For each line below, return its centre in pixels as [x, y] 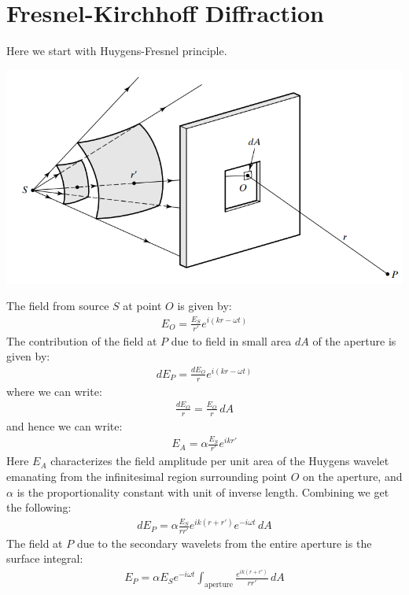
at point [142, 306]
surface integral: [45, 558]
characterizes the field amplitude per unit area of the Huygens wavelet [220, 461]
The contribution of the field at [82, 340]
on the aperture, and [353, 477]
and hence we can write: [64, 425]
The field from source [58, 306]
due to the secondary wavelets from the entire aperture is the [224, 543]
